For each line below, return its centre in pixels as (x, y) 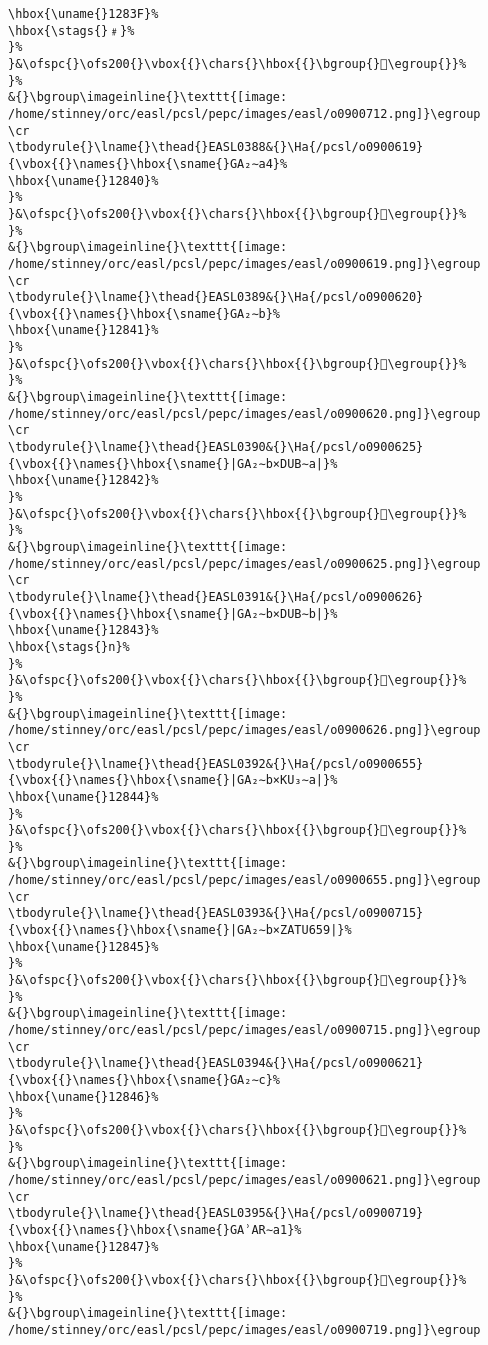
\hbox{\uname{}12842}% (83, 480)
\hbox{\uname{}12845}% (83, 946)
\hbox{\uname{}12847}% (83, 1246)
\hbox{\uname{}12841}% (83, 330)
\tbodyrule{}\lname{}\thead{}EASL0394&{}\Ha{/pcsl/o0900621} (216, 1063)
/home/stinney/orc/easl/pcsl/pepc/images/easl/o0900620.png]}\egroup (244, 413)
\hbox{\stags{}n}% (69, 646)
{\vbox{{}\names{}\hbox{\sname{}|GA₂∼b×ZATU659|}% (180, 930)
